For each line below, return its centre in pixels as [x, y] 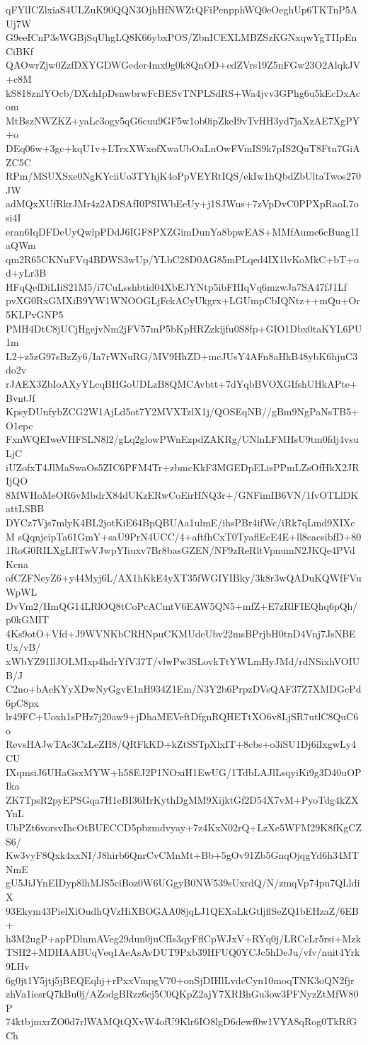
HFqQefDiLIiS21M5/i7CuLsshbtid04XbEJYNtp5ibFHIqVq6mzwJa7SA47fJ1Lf [177, 286]
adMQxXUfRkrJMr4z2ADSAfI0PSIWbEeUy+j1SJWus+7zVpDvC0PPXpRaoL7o [182, 203]
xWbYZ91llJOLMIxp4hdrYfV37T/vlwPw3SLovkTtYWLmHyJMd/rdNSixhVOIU [183, 660]
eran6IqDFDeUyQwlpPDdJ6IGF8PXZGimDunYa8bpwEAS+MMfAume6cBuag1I [183, 231]
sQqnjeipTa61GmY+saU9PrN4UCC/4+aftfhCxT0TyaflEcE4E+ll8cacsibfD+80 [190, 536]
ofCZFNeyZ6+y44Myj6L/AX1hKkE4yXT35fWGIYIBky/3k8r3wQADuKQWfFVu [184, 578]
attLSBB [25, 508]
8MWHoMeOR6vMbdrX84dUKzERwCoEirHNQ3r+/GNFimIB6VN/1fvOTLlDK [182, 494]
